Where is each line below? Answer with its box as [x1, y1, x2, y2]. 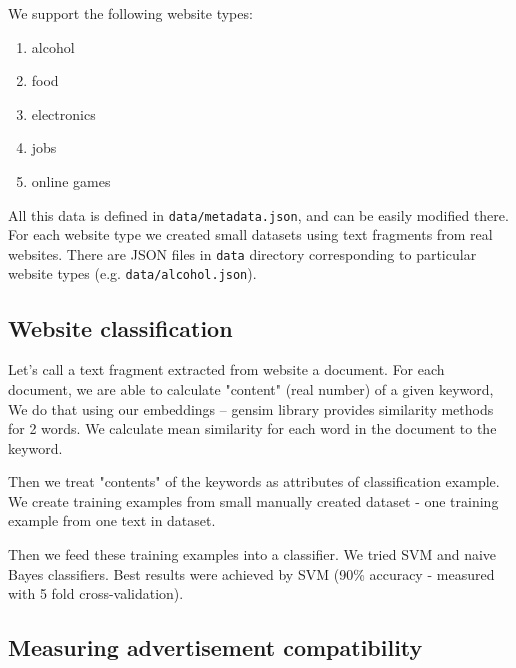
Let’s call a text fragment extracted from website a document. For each [8, 359, 445, 380]
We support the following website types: [8, 3, 253, 23]
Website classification [8, 312, 233, 343]
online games [31, 170, 111, 191]
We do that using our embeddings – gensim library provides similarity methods [8, 398, 494, 419]
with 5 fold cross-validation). [8, 583, 184, 604]
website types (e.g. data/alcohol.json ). [8, 263, 257, 284]
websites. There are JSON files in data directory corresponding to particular [8, 243, 477, 264]
